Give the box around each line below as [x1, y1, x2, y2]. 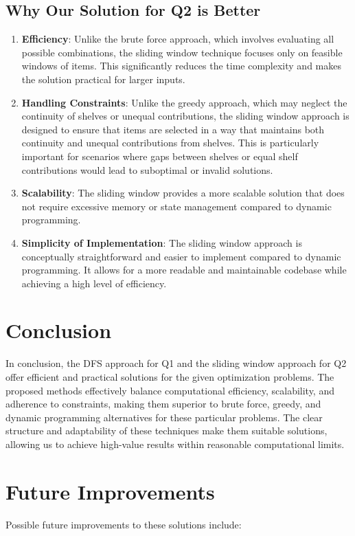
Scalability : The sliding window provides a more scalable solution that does [21, 186, 345, 200]
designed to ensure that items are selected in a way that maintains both [21, 122, 325, 136]
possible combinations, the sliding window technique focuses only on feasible [21, 45, 343, 59]
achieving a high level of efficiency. [21, 276, 167, 290]
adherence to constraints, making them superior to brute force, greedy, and [5, 397, 321, 411]
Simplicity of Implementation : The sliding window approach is [21, 235, 302, 249]
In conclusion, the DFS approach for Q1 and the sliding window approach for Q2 [5, 356, 347, 370]
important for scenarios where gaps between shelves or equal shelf [21, 148, 298, 163]
